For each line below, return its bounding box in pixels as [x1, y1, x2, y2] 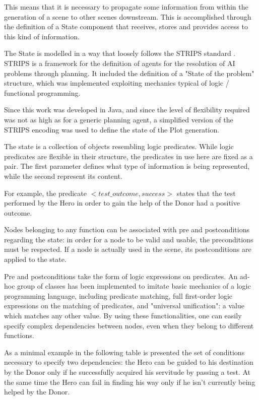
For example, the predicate [4, 187, 87, 198]
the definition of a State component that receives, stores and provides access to [4, 21, 248, 32]
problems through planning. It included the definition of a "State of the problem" [4, 68, 254, 78]
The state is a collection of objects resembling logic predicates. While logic [4, 141, 234, 152]
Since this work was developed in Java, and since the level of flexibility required [4, 104, 250, 115]
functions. [4, 330, 34, 341]
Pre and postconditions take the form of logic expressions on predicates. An [4, 271, 238, 281]
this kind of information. [4, 31, 80, 41]
